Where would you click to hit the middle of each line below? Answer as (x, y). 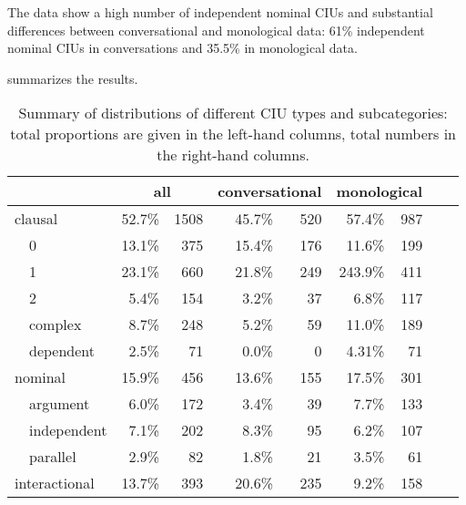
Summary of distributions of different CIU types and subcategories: (233, 113)
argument (60, 404)
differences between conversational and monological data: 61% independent (216, 30)
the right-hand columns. (233, 155)
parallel (53, 457)
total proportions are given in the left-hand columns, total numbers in (233, 134)
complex (56, 325)
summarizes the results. (73, 78)
